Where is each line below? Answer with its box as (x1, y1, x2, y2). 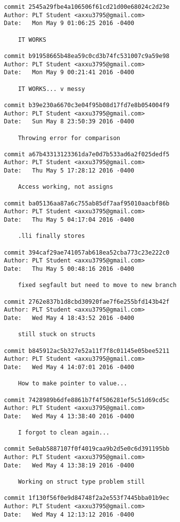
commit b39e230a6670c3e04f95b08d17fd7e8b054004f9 (4, 101, 170, 109)
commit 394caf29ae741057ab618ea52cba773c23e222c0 (4, 249, 170, 256)
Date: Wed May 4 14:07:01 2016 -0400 (4, 363, 134, 371)
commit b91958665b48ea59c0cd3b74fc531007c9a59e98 (4, 52, 170, 59)
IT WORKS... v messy (18, 85, 85, 92)
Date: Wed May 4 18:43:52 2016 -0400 (4, 314, 134, 321)
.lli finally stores (18, 232, 85, 240)
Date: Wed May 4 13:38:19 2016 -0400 (4, 462, 134, 469)
